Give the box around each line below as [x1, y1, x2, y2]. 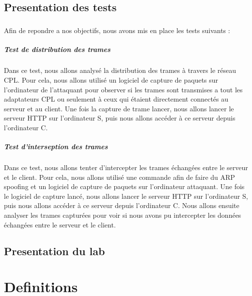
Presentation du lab [4, 243, 105, 258]
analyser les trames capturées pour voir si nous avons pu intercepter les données [4, 210, 241, 220]
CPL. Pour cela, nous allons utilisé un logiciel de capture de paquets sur [4, 74, 219, 85]
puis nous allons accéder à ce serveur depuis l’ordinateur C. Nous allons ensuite [4, 200, 239, 210]
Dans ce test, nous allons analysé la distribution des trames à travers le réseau [4, 65, 236, 75]
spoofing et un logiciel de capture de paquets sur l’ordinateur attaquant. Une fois [4, 181, 245, 192]
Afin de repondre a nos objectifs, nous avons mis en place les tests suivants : [4, 25, 230, 35]
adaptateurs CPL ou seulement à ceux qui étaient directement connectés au [4, 94, 229, 104]
